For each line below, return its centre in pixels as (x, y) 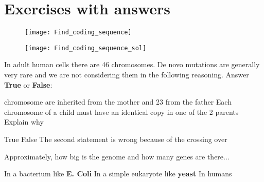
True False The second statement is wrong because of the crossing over (116, 139)
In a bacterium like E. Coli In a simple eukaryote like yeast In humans (118, 174)
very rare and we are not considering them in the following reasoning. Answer (127, 75)
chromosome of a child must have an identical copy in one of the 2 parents (121, 112)
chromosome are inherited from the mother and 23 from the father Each (118, 102)
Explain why (24, 122)
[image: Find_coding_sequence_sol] (86, 48)
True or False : (28, 84)
